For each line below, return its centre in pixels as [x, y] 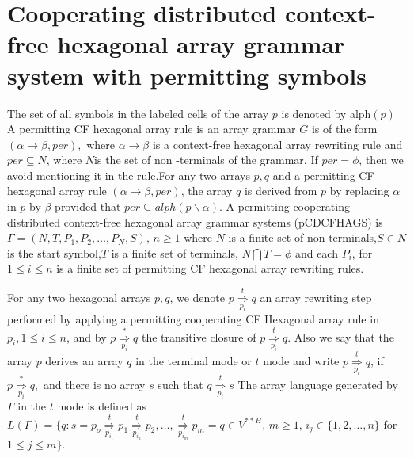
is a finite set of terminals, [175, 252]
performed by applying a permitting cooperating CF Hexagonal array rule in [193, 319]
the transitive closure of [199, 336]
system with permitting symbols [187, 75]
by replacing [359, 191]
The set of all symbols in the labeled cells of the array [138, 113]
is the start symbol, [54, 252]
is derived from [281, 191]
